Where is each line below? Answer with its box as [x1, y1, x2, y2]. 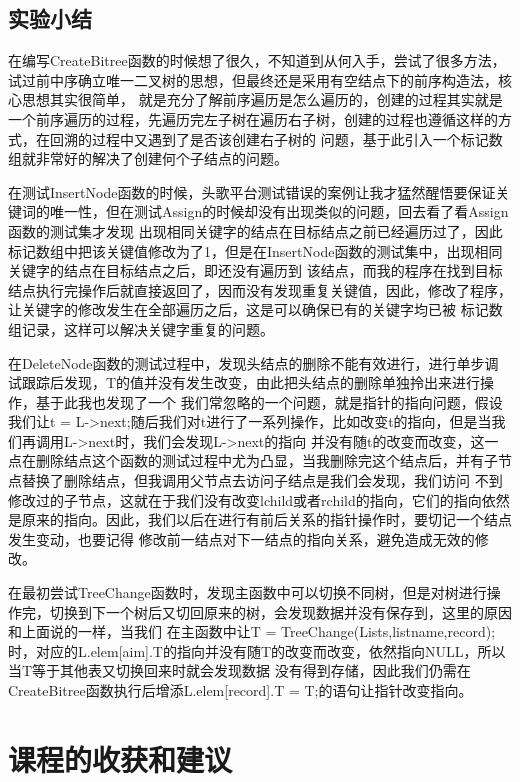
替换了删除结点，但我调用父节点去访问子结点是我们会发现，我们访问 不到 [21, 470, 503, 491]
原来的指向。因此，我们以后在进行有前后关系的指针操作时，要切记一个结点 [21, 509, 512, 530]
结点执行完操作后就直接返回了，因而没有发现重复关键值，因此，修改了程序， [8, 279, 512, 300]
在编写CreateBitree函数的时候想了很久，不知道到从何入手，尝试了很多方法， [8, 50, 506, 71]
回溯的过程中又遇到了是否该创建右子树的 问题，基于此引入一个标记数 [49, 128, 503, 149]
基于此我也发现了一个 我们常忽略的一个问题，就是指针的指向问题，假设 [35, 391, 503, 412]
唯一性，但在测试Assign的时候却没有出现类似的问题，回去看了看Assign [49, 201, 509, 222]
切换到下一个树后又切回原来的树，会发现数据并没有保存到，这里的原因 [49, 601, 512, 622]
